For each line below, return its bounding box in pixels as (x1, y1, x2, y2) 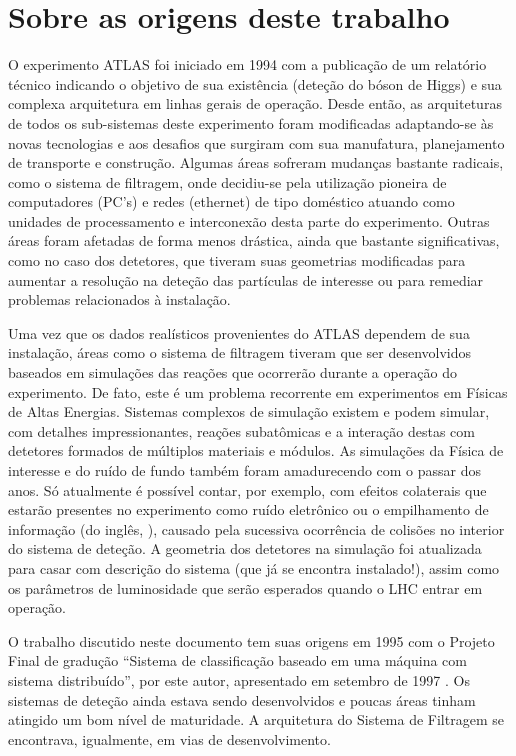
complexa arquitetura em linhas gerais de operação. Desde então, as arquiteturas (8, 93, 502, 114)
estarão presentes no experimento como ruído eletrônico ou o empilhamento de (8, 499, 489, 520)
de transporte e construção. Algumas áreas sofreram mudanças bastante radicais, (8, 152, 504, 173)
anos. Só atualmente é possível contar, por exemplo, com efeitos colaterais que (8, 479, 487, 500)
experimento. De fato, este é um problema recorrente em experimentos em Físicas (8, 381, 508, 402)
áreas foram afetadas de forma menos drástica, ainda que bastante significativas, (8, 230, 500, 251)
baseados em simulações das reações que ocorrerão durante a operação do (8, 362, 458, 383)
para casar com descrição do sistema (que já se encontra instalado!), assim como (8, 557, 500, 578)
